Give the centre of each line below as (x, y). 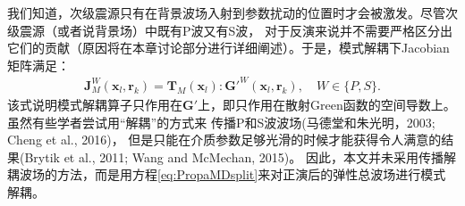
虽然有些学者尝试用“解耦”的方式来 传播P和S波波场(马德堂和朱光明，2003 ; (221, 122)
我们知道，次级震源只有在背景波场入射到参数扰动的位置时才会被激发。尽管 (226, 12)
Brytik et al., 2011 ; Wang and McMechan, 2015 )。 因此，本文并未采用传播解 (240, 157)
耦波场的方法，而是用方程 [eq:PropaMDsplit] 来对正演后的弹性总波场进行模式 (227, 174)
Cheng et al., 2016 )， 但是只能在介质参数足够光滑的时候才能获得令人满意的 (224, 140)
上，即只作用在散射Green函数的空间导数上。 (327, 104)
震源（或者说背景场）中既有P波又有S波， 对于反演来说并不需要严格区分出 (236, 30)
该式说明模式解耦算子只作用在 (95, 104)
